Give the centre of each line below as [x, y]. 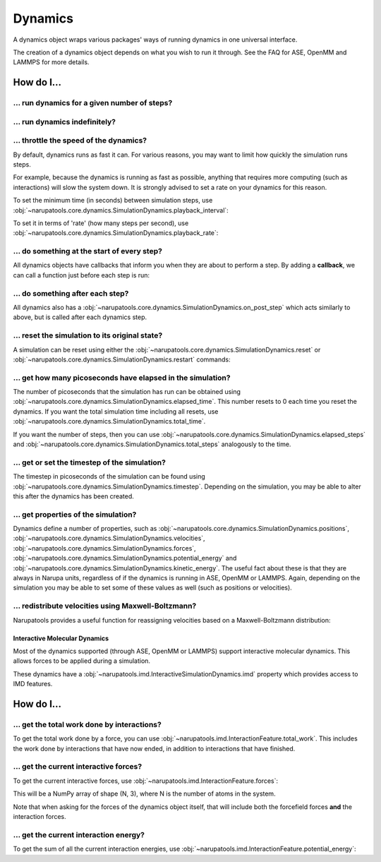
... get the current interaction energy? [79, 834]
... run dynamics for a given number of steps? [93, 103]
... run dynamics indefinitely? [65, 121]
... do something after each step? [71, 293]
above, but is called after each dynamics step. [80, 317]
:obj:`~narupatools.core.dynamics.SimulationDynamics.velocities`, [109, 538]
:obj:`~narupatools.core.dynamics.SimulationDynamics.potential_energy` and [125, 558]
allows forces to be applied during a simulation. [82, 661]
